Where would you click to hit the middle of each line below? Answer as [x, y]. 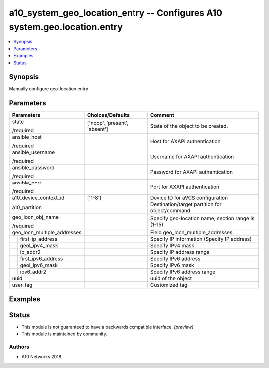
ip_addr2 [30, 252]
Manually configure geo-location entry [49, 89]
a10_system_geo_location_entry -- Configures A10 [116, 13]
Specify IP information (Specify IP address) [201, 239]
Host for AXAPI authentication [185, 141]
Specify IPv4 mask [172, 246]
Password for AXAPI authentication [191, 172]
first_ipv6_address [42, 259]
